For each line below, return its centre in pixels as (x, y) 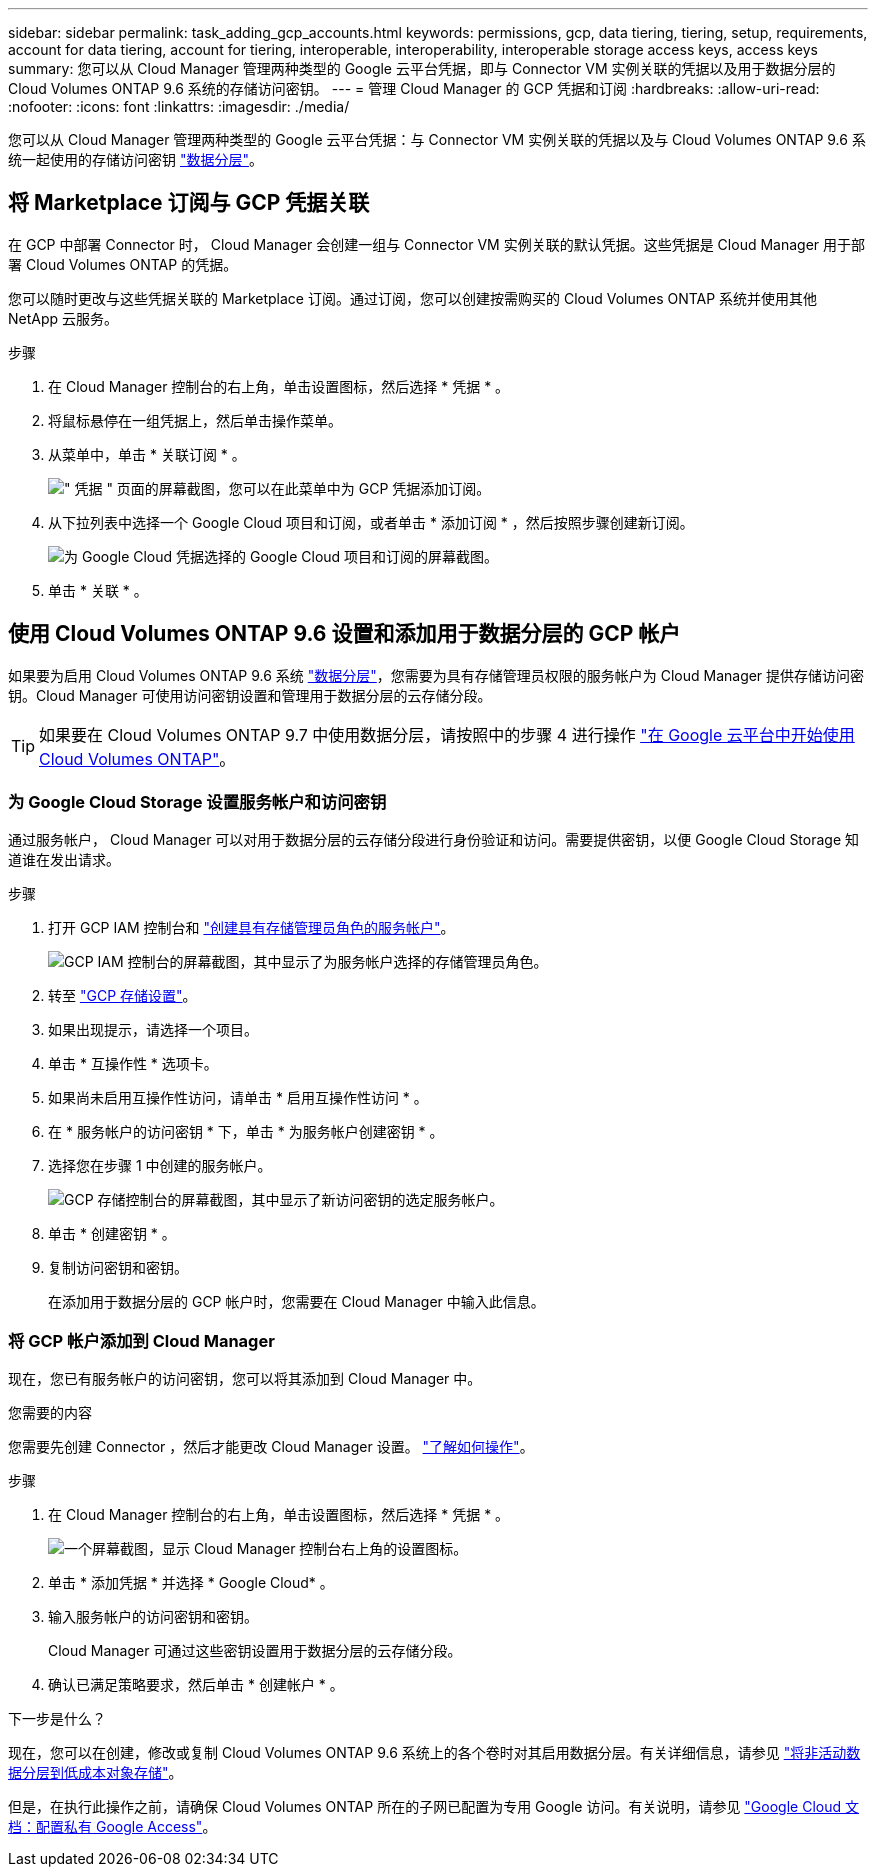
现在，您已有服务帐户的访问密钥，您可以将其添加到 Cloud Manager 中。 (245, 1379)
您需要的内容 (50, 1413)
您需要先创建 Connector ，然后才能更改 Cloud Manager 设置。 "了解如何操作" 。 (271, 1447)
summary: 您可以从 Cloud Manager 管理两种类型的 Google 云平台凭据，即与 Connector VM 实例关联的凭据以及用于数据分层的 (422, 68)
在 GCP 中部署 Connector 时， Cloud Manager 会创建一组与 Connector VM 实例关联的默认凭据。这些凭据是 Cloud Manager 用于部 (437, 244)
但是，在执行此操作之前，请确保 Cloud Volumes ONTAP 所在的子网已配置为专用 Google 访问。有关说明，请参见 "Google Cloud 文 (433, 1807)
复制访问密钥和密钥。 (118, 1268)
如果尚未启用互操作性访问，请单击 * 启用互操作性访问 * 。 (238, 1098)
